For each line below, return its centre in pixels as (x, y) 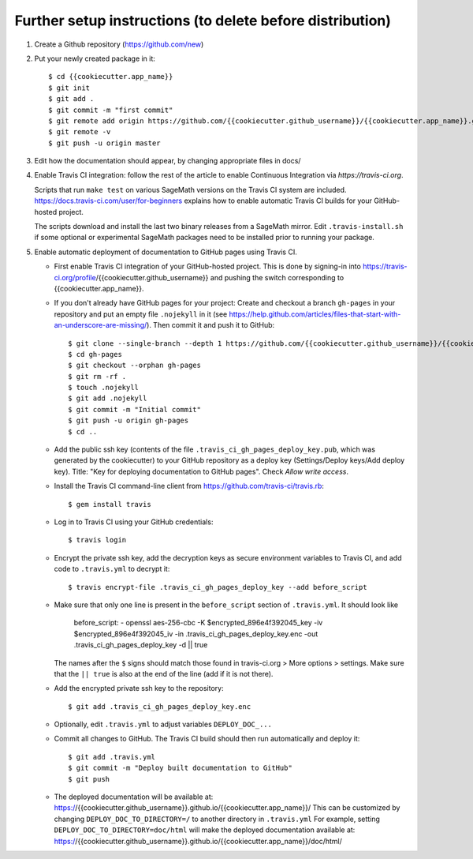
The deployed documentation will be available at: (134, 797)
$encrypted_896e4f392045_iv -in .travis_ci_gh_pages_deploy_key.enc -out (196, 634)
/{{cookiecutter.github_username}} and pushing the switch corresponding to (220, 277)
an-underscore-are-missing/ (101, 325)
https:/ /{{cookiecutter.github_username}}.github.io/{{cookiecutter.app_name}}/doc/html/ (198, 841)
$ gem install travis (110, 504)
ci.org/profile (75, 277)
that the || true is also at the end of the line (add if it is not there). (164, 673)
